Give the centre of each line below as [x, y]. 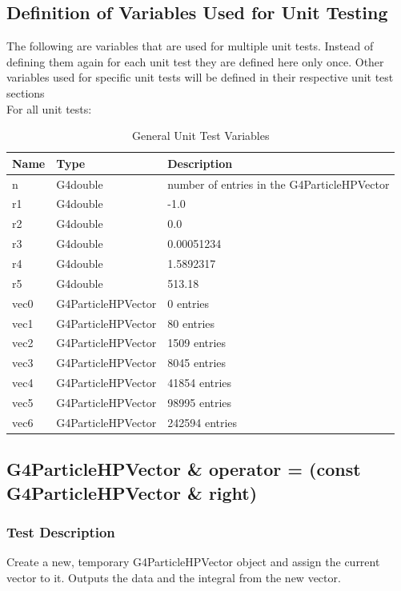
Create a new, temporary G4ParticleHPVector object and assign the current [193, 562]
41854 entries [200, 383]
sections [26, 92]
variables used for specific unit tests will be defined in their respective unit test [200, 77]
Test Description [61, 531]
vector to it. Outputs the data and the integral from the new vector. [174, 577]
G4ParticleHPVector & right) [132, 492]
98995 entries [200, 402]
